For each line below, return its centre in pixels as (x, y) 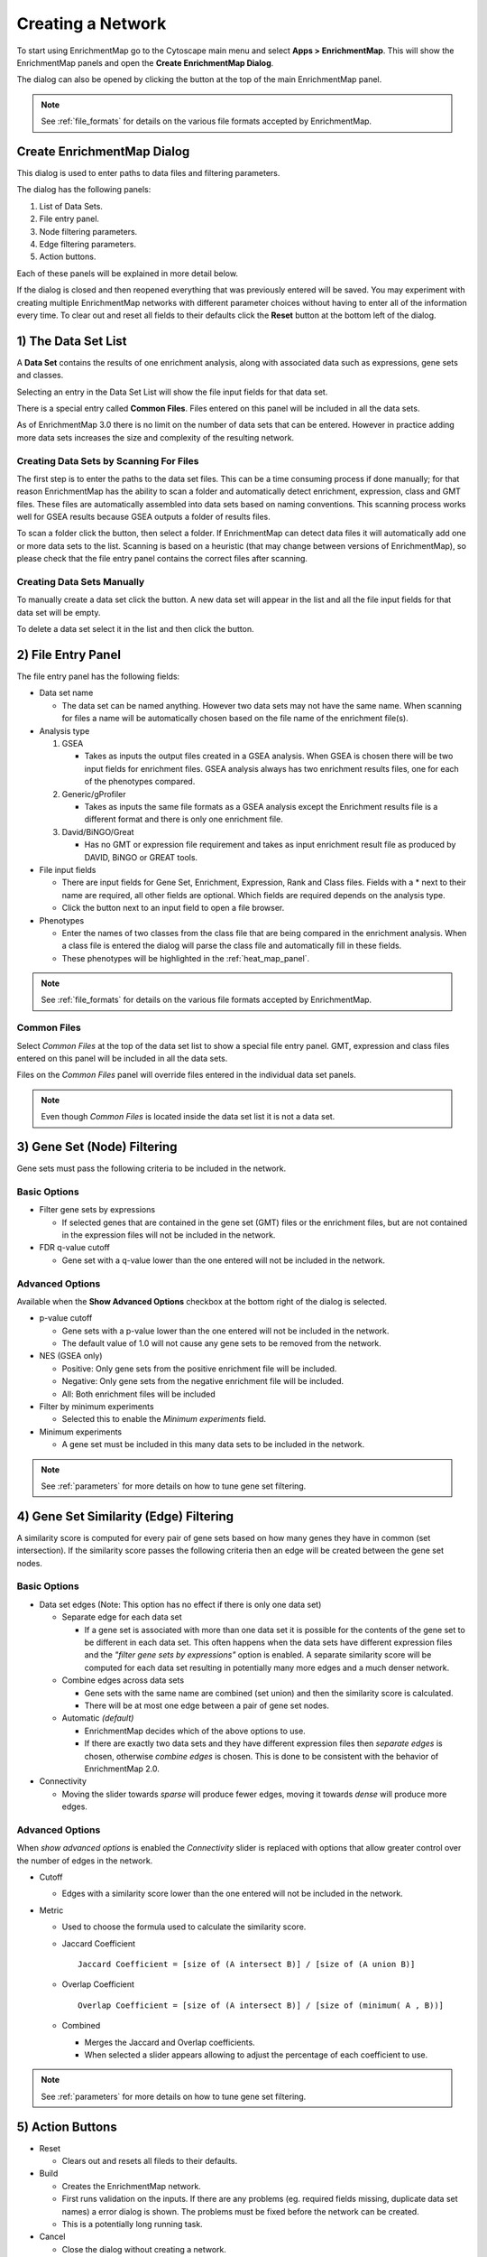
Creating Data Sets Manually (81, 582)
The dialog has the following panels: (84, 190)
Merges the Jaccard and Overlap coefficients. (170, 2042)
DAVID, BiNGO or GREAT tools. (141, 857)
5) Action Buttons (67, 2127)
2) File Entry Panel (69, 655)
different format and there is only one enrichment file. (184, 819)
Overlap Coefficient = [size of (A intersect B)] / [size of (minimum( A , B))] (261, 2005)
